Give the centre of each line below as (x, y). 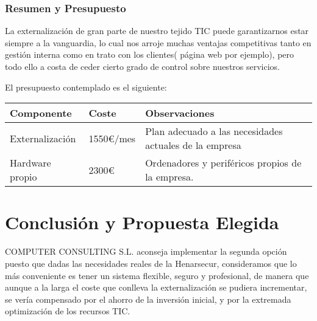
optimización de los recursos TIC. (68, 311)
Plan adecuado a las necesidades (214, 131)
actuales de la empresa (193, 145)
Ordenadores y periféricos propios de (223, 163)
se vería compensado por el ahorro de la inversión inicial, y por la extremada (148, 299)
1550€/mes (112, 138)
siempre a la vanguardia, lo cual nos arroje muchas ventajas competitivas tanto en (158, 42)
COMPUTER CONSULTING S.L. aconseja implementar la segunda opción (146, 251)
